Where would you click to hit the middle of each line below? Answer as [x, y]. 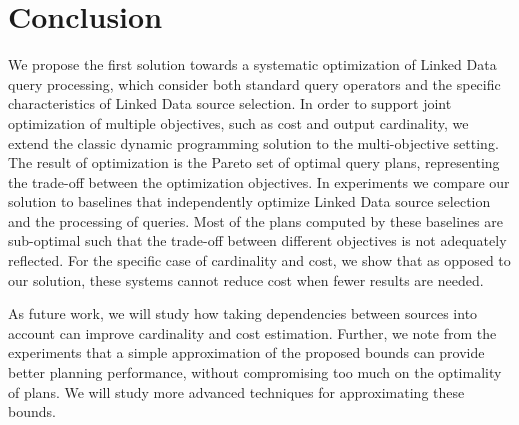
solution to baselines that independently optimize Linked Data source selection [249, 201]
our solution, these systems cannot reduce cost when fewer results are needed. [246, 279]
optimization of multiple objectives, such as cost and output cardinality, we [238, 122]
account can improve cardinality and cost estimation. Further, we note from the [252, 332]
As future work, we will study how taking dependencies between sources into [243, 313]
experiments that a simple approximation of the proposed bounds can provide [246, 352]
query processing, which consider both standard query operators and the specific [254, 83]
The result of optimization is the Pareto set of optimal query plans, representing [254, 162]
